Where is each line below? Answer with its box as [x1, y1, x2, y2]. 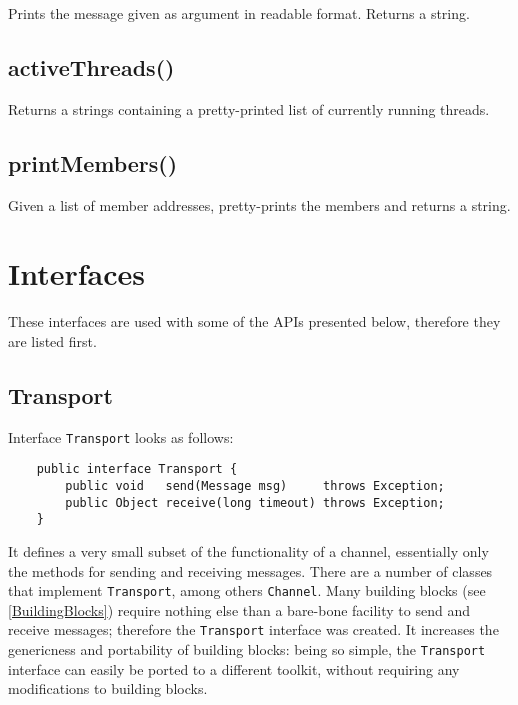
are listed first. [8, 330, 97, 351]
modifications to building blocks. [8, 678, 208, 699]
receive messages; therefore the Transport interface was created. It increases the [8, 619, 499, 640]
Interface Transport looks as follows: [8, 426, 234, 447]
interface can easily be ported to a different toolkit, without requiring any [8, 658, 460, 679]
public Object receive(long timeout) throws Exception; [65, 495, 445, 510]
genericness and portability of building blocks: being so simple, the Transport [8, 639, 486, 660]
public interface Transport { [36, 462, 238, 477]
